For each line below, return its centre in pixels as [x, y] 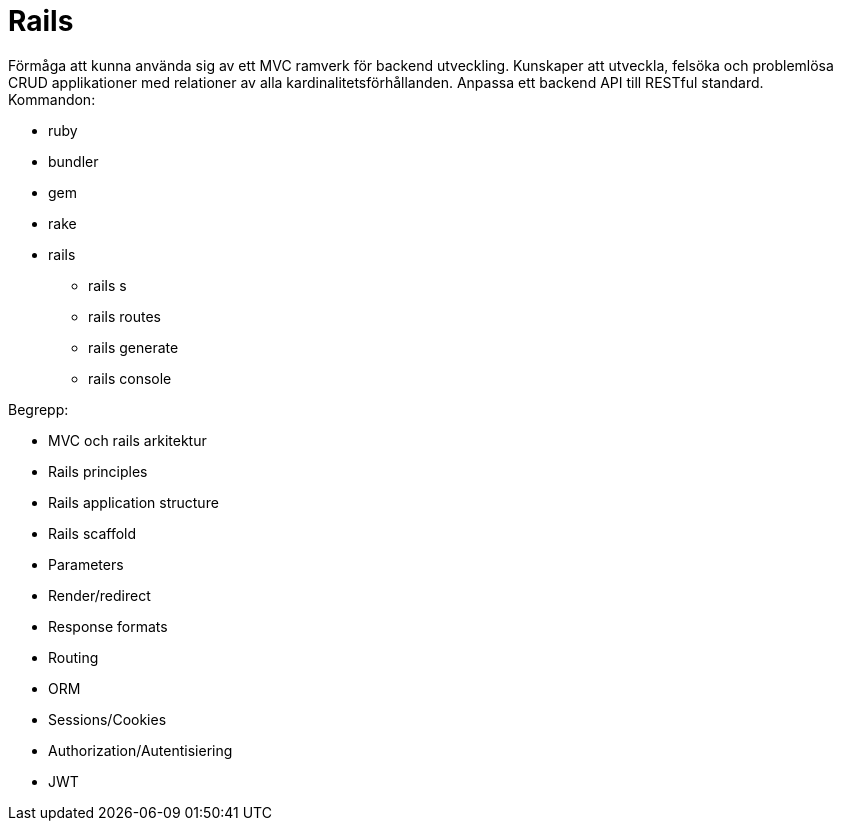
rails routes [124, 316]
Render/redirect [99, 595]
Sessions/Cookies [107, 719]
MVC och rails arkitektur [127, 440]
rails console [130, 378]
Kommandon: [52, 99]
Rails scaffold [92, 533]
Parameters [86, 564]
